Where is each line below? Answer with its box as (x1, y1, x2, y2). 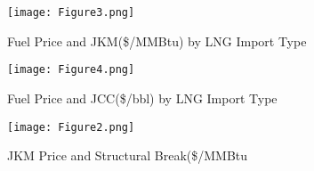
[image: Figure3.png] (7, 6, 135, 19)
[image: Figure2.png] (7, 120, 135, 134)
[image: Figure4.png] (7, 63, 135, 77)
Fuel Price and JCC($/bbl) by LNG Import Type (7, 88, 278, 107)
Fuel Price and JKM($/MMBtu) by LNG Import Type (7, 31, 307, 50)
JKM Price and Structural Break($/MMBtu (7, 146, 248, 165)
